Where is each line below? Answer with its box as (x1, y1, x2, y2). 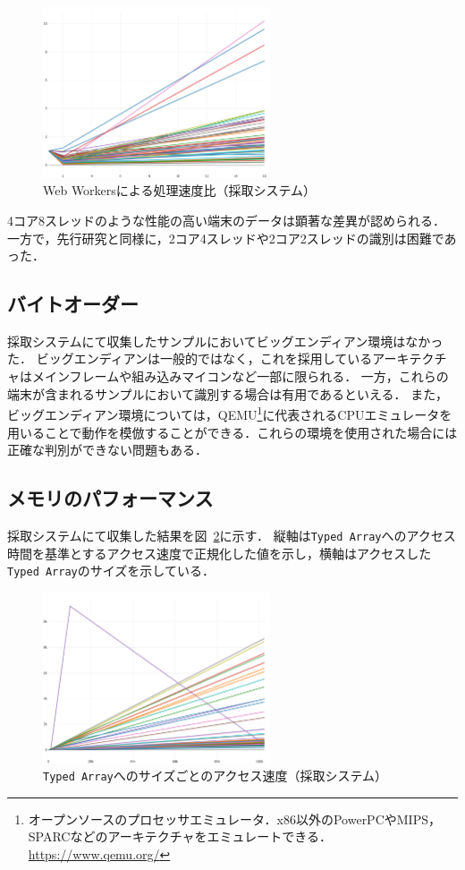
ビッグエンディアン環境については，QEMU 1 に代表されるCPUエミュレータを (7, 403, 452, 423)
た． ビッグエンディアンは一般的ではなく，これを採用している (7, 349, 373, 368)
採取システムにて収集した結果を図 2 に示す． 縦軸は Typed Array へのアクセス (7, 525, 456, 544)
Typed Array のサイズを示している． (7, 561, 215, 580)
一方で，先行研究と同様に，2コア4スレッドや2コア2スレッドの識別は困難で (7, 228, 444, 247)
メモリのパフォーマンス (7, 484, 214, 512)
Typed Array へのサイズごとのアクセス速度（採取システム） (43, 766, 388, 785)
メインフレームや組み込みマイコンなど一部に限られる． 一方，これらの (31, 367, 449, 386)
